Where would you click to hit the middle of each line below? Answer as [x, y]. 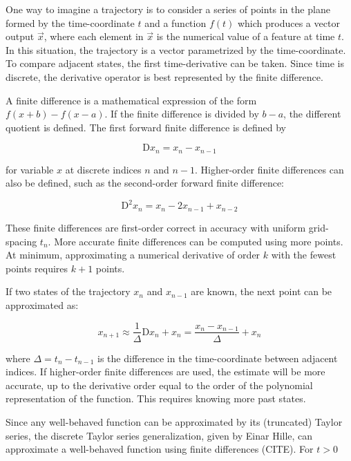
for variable [30, 169]
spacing [21, 241]
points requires [37, 268]
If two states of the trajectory [68, 291]
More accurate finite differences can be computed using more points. [199, 241]
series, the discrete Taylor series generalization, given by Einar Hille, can [159, 435]
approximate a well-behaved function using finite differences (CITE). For [160, 449]
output [20, 36]
